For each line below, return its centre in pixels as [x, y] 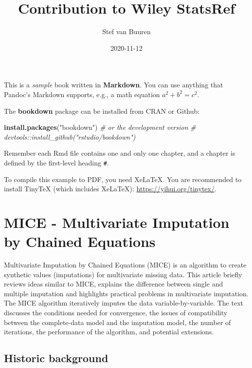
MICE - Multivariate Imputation [117, 222]
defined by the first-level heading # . [56, 162]
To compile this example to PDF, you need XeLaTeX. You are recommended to [123, 179]
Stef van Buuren [126, 31]
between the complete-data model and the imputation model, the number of [117, 322]
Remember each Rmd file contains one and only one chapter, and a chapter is [120, 153]
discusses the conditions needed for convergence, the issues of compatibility [116, 312]
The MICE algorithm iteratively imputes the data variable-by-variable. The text [124, 303]
